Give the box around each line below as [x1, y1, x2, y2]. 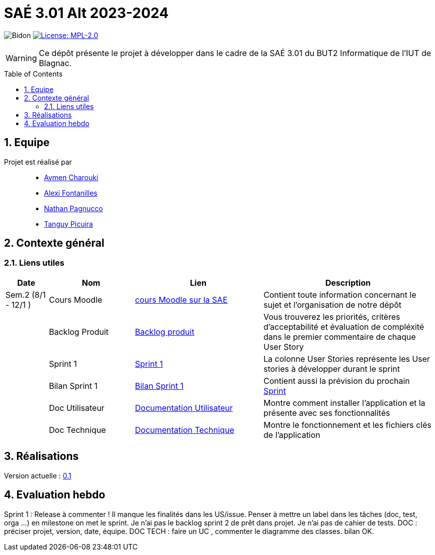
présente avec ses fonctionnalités [263, 407, 390, 418]
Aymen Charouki [44, 173, 98, 182]
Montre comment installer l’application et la [263, 397, 425, 408]
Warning [5, 53, 37, 63]
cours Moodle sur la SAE [135, 294, 228, 305]
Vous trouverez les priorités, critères [263, 311, 400, 322]
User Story [263, 341, 304, 352]
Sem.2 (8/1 [5, 289, 46, 300]
